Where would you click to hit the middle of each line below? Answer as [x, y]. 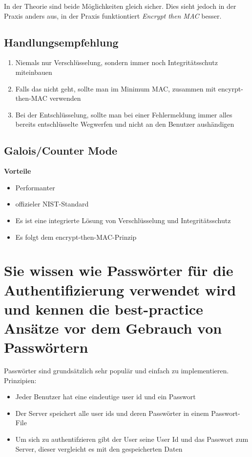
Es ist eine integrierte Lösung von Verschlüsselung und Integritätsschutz [123, 220]
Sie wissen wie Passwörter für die [119, 270]
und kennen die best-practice [104, 308]
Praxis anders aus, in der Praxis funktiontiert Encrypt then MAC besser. [113, 15]
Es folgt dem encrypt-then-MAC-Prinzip [76, 237]
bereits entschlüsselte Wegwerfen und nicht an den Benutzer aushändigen [125, 124]
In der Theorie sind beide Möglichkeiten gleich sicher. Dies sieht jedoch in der [120, 6]
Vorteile [18, 171]
